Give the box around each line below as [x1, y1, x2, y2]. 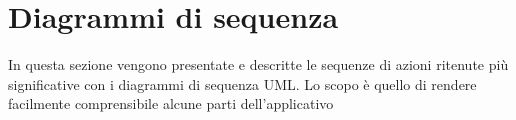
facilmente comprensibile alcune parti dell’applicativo [8, 93, 334, 114]
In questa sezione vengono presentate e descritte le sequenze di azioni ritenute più [8, 54, 509, 75]
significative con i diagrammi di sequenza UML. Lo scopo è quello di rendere [8, 73, 477, 94]
